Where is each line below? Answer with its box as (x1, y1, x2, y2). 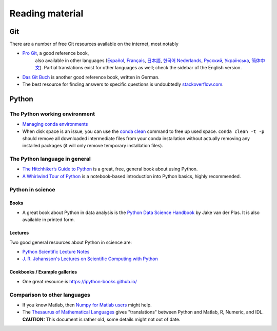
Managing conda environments (22, 121, 88, 127)
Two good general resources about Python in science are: (9, 239, 132, 245)
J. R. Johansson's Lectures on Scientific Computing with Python (22, 256, 159, 262)
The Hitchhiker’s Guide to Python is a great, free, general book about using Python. (22, 166, 198, 172)
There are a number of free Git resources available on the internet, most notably (9, 41, 179, 47)
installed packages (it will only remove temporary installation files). (22, 143, 164, 149)
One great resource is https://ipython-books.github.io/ (22, 278, 137, 284)
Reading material (9, 8, 84, 19)
